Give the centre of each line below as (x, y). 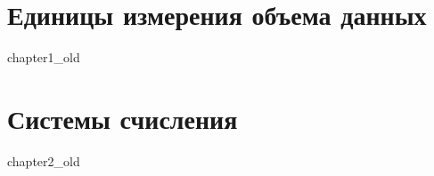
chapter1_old (44, 57)
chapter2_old (44, 160)
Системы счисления (123, 118)
